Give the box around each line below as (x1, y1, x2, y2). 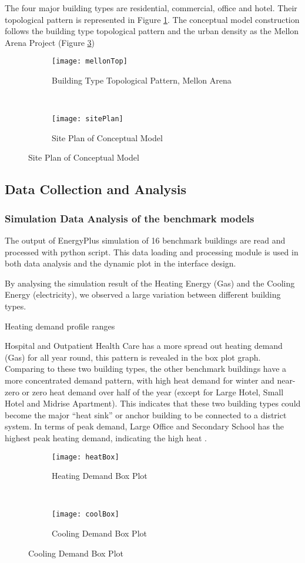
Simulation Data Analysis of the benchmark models (5, 211, 254, 225)
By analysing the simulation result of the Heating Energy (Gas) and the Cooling (5, 276, 295, 289)
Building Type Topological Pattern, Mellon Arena (52, 74, 232, 86)
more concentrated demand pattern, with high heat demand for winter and (5, 374, 274, 386)
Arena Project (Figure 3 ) (5, 36, 95, 48)
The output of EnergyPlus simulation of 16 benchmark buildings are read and (5, 234, 286, 246)
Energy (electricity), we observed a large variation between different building (5, 288, 281, 301)
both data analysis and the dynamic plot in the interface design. (5, 257, 236, 269)
